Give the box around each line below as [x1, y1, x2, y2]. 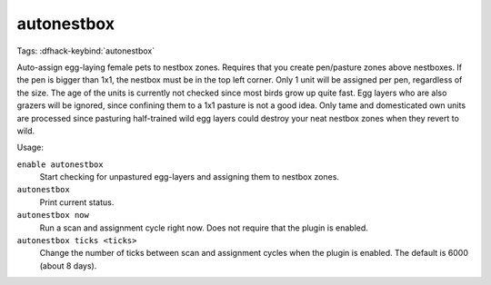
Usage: [16, 142, 45, 153]
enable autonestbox [16, 159, 104, 170]
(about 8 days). [39, 260, 97, 271]
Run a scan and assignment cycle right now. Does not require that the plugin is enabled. [39, 222, 368, 233]
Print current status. [39, 196, 115, 208]
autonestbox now [16, 210, 90, 221]
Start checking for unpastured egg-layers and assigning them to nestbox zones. [39, 172, 340, 182]
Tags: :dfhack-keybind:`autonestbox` [16, 45, 155, 56]
